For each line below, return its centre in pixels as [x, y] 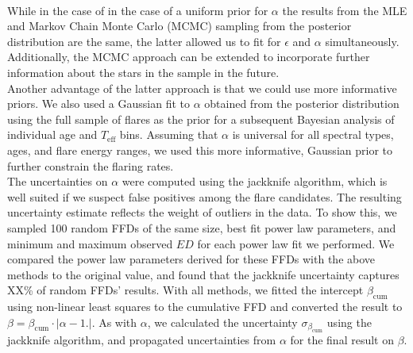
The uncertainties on [58, 181]
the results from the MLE [345, 10]
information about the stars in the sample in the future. [143, 72]
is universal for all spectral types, [313, 134]
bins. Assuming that [169, 134]
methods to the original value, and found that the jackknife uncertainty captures [203, 274]
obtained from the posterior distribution [302, 104]
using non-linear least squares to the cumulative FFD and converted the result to [205, 307]
